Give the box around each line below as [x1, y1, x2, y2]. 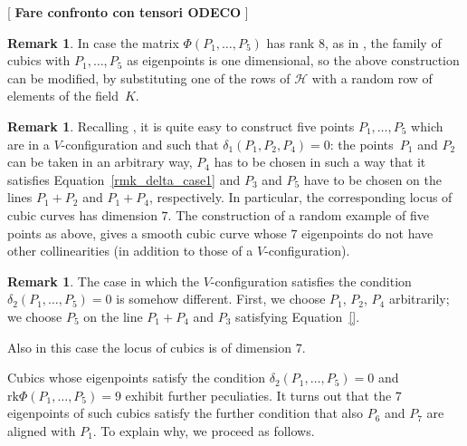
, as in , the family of [324, 33, 442, 52]
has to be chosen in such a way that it [214, 152, 426, 171]
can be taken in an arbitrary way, [7, 152, 193, 171]
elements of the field [7, 86, 119, 105]
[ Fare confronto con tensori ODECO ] [7, 3, 249, 21]
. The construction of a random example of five [167, 205, 429, 224]
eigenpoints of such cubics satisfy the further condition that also [7, 403, 363, 422]
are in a [7, 134, 50, 153]
